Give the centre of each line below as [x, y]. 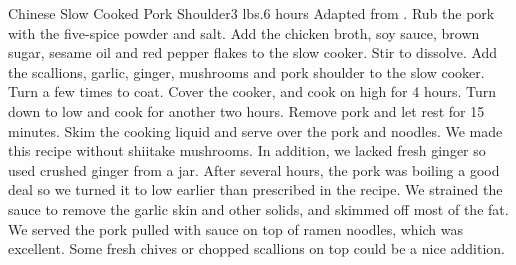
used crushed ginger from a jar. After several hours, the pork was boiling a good [254, 169]
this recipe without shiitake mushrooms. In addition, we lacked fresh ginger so [247, 150]
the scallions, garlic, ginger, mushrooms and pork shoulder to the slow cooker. [246, 71]
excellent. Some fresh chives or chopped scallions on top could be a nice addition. [256, 248]
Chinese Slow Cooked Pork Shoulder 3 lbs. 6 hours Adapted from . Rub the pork [251, 13]
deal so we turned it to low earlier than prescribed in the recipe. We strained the [255, 189]
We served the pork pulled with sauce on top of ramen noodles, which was [236, 228]
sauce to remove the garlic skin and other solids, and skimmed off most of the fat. [258, 208]
